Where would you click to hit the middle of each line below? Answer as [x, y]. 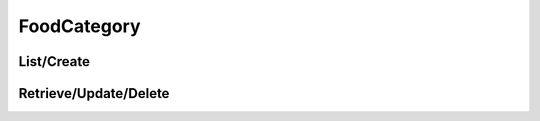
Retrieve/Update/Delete [94, 93]
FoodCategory [79, 26]
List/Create [54, 61]
